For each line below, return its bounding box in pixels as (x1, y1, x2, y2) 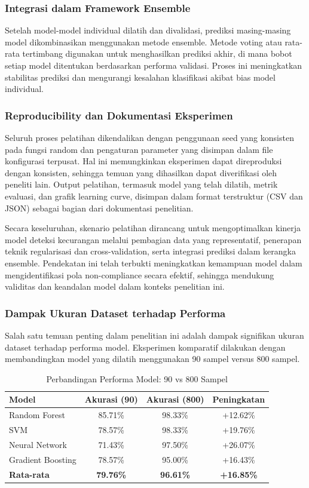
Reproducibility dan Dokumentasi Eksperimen (5, 108, 233, 122)
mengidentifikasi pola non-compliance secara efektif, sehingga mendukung (5, 268, 274, 281)
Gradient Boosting (9, 453, 77, 465)
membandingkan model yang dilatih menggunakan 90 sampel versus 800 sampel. (5, 352, 300, 365)
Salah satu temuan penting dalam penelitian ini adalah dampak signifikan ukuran (5, 329, 304, 341)
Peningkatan (212, 393, 265, 406)
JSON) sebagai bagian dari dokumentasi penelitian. (5, 201, 194, 214)
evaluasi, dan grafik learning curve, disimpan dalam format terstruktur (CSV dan (5, 189, 303, 202)
